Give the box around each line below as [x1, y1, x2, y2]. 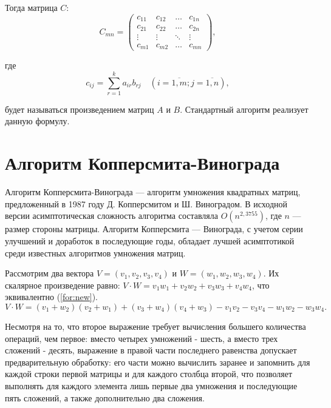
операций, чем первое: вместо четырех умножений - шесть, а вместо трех [5, 332, 278, 344]
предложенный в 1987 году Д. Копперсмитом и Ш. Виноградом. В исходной [5, 197, 288, 210]
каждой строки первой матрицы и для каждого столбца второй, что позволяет [5, 367, 292, 380]
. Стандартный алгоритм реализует [180, 102, 309, 115]
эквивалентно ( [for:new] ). [5, 290, 98, 303]
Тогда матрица [5, 1, 58, 13]
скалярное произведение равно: [5, 278, 120, 291]
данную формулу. [5, 115, 70, 127]
